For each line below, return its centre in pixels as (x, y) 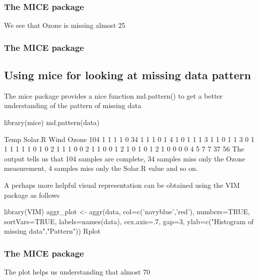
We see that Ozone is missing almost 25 (65, 25)
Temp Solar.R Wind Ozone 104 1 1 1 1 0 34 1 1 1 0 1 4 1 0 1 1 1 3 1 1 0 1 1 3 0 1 (129, 139)
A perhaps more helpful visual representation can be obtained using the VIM (122, 185)
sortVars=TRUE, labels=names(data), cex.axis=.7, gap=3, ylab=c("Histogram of (129, 221)
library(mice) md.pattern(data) (52, 122)
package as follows (32, 195)
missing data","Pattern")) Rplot (52, 231)
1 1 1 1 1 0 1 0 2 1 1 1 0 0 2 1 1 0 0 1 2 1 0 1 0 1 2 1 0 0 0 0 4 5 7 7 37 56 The (124, 149)
